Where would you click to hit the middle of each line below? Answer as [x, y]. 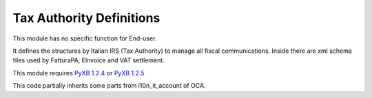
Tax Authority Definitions [86, 18]
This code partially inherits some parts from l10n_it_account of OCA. [109, 86]
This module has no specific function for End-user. [85, 38]
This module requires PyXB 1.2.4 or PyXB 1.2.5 [79, 73]
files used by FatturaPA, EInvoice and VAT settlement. [89, 60]
